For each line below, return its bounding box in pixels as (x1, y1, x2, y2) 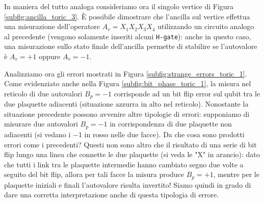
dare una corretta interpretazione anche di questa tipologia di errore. (4, 189, 219, 200)
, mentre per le (213, 169, 259, 180)
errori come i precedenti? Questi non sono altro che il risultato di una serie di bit (4, 139, 257, 149)
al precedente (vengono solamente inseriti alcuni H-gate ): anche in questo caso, (4, 31, 251, 41)
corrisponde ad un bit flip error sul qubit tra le (114, 88, 260, 98)
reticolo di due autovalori (4, 88, 83, 98)
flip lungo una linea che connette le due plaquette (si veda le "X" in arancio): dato (4, 149, 260, 160)
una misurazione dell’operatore (4, 21, 100, 32)
